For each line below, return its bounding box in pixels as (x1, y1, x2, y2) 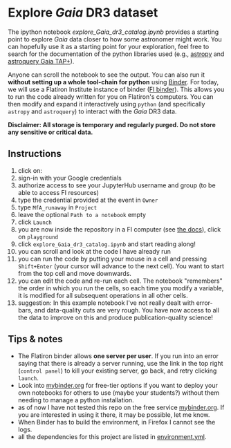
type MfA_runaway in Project (17, 203, 98, 212)
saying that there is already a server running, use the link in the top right (17, 359, 223, 367)
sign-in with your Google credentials (17, 174, 122, 182)
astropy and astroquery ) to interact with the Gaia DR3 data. (8, 107, 177, 115)
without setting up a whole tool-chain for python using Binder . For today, (8, 77, 219, 86)
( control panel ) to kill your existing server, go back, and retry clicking (17, 366, 217, 375)
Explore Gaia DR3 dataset (8, 5, 158, 21)
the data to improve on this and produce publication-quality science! (17, 313, 214, 321)
